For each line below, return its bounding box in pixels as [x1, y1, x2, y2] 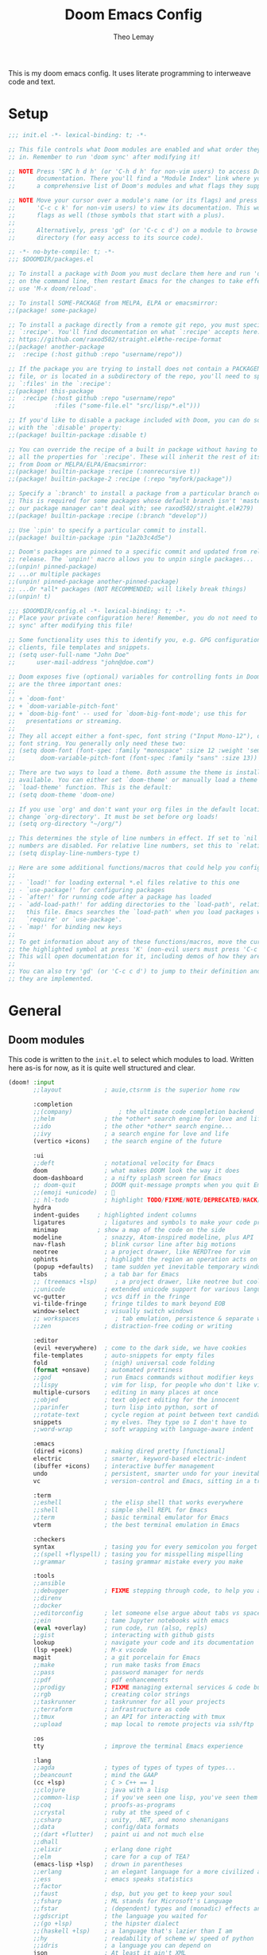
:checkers [33, 1535, 66, 1544]
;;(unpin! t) [8, 592, 52, 600]
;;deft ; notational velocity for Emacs [33, 1158, 215, 1167]
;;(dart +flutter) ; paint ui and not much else [33, 1831, 204, 1839]
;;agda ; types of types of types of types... [33, 1764, 237, 1772]
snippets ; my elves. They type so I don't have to [33, 1418, 247, 1426]
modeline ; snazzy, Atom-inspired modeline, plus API [33, 1233, 254, 1241]
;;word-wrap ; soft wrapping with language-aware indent [33, 1426, 254, 1434]
